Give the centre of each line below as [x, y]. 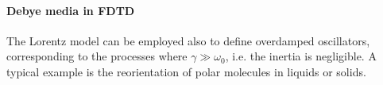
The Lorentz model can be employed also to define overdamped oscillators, [188, 40]
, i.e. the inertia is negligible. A [301, 56]
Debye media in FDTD [71, 10]
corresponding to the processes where [97, 56]
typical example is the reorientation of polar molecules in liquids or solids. [186, 71]
